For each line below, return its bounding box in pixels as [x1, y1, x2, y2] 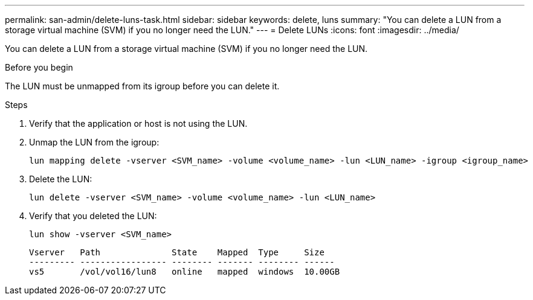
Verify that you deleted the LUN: [29, 211, 157, 221]
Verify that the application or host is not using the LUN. [29, 118, 248, 129]
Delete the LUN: [29, 174, 92, 184]
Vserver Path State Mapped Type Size [29, 247, 325, 257]
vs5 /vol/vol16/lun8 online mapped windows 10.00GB [29, 267, 340, 276]
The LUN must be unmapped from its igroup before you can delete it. [5, 81, 280, 91]
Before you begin [5, 62, 73, 72]
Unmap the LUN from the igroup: [29, 137, 160, 147]
